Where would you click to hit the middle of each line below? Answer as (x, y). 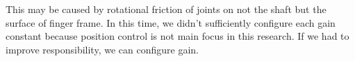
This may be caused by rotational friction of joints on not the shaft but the (166, 9)
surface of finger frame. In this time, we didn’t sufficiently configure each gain (171, 22)
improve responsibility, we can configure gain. (102, 49)
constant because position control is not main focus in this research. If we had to (177, 36)
